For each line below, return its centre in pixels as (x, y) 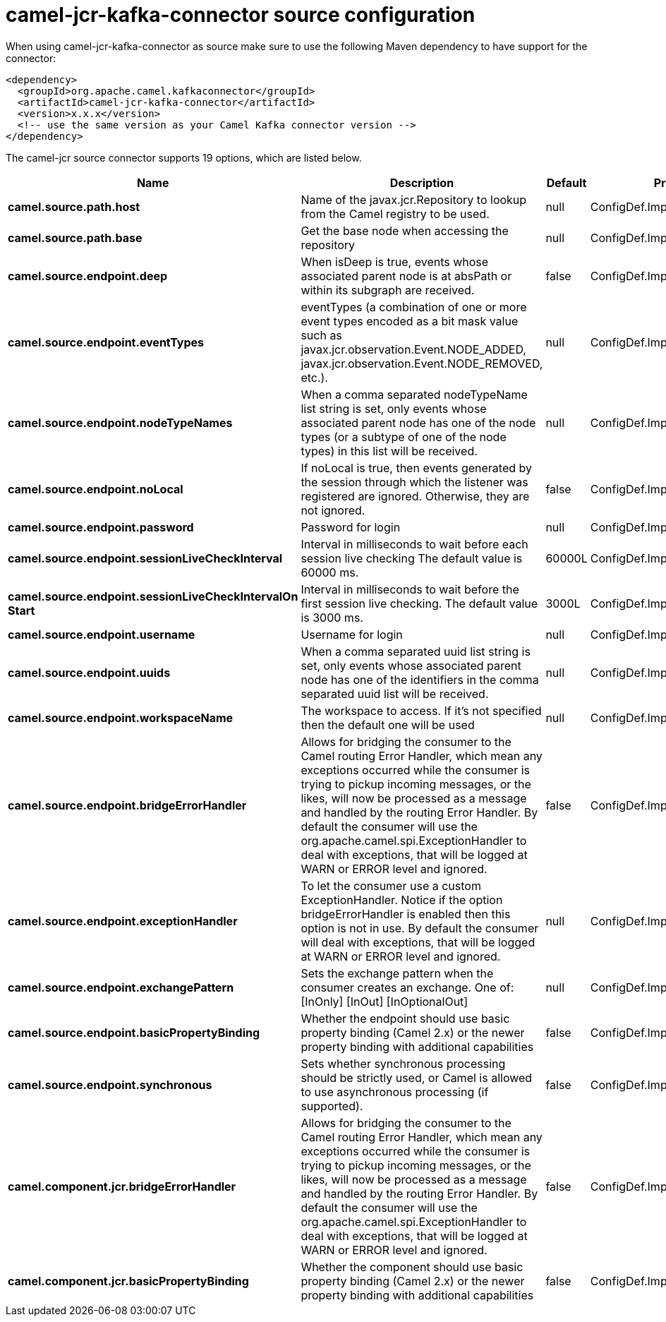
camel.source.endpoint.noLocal (96, 489)
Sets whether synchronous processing (403, 1063)
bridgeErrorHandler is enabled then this (406, 914)
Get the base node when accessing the (405, 230)
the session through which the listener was (414, 482)
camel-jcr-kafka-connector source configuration (241, 15)
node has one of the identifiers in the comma (420, 679)
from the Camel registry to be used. (395, 214)
